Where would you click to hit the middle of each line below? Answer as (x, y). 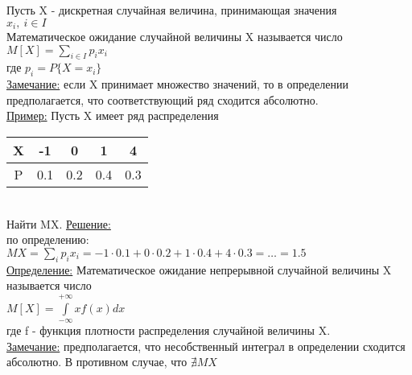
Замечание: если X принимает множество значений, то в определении (177, 84)
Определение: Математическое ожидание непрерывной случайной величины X (199, 269)
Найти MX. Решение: (59, 223)
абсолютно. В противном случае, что (97, 362)
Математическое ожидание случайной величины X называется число (175, 37)
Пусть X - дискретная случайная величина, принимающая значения (172, 10)
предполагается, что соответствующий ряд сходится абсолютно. (163, 99)
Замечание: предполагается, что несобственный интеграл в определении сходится (206, 346)
